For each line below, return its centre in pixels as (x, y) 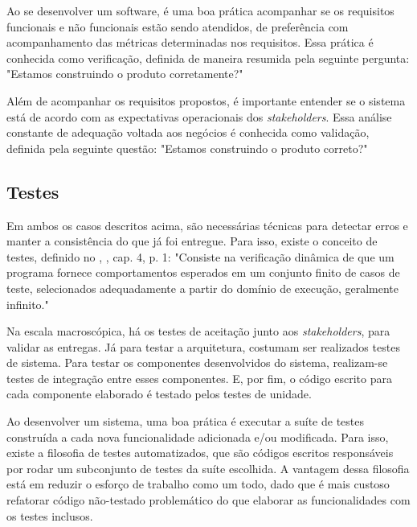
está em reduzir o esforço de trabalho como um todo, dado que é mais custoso (198, 484)
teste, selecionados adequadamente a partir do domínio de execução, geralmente (202, 288)
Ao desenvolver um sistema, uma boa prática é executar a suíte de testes (185, 421)
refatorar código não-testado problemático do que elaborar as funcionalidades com (208, 500)
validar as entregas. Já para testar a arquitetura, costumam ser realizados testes (203, 346)
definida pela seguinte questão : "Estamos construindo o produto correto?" (187, 148)
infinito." (28, 304)
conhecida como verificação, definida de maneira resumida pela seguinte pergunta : (208, 58)
